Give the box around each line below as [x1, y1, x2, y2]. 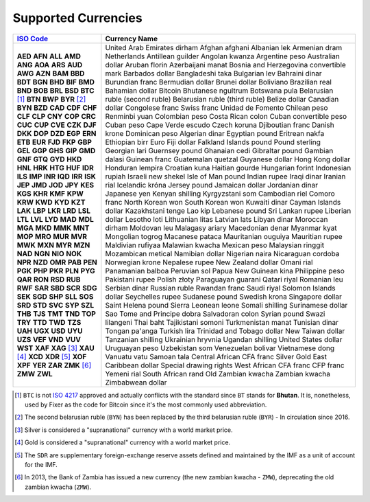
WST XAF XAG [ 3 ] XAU [16, 343, 95, 353]
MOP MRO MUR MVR [16, 231, 88, 241]
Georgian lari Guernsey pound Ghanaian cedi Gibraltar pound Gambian [105, 146, 334, 155]
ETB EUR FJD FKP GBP [16, 137, 92, 147]
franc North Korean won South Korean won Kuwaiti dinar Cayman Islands [105, 197, 341, 207]
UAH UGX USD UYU [16, 326, 83, 336]
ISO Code [16, 34, 49, 43]
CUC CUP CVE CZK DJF [16, 120, 97, 130]
